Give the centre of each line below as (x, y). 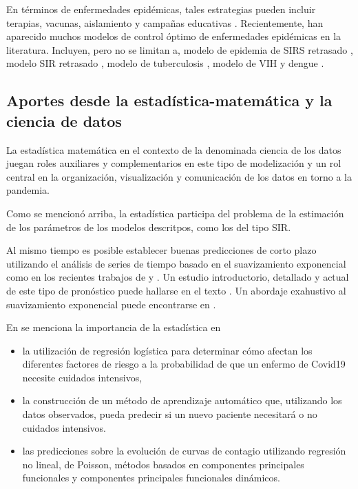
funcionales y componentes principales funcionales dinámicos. (151, 478)
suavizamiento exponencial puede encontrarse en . (111, 304)
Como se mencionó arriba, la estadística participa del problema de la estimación (175, 213)
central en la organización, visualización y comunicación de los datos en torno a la (179, 176)
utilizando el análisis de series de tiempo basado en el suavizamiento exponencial (176, 263)
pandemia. (28, 190)
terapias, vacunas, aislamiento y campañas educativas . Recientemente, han (165, 22)
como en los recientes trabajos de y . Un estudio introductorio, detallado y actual (178, 277)
